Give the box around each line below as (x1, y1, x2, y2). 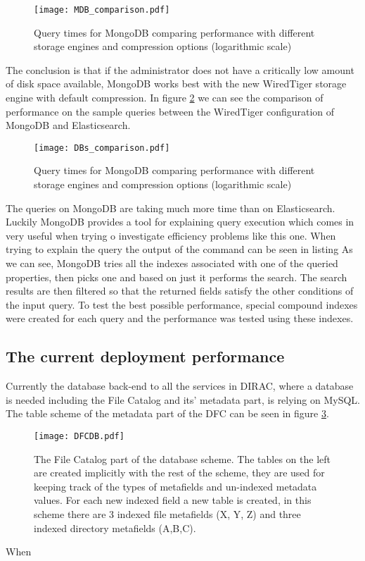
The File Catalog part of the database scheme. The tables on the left (34, 451, 331, 466)
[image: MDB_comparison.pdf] (34, 5, 170, 15)
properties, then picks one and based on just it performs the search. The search (6, 269, 347, 284)
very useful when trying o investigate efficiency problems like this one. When (6, 228, 336, 242)
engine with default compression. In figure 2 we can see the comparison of (6, 90, 324, 105)
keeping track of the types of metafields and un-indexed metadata (34, 479, 317, 493)
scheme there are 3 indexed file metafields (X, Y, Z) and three (34, 507, 301, 522)
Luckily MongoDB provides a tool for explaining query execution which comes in (6, 214, 354, 229)
